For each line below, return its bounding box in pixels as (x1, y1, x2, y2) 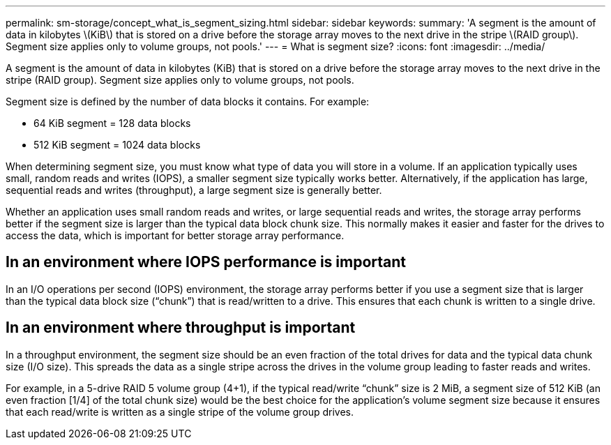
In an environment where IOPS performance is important (6, 253, 407, 271)
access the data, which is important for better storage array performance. (6, 229, 345, 241)
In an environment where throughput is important (6, 319, 356, 337)
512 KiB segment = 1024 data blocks (33, 139, 201, 151)
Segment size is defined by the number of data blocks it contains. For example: (6, 96, 370, 107)
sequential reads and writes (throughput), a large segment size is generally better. (6, 184, 382, 196)
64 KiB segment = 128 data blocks (33, 117, 191, 129)
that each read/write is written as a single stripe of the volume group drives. (6, 405, 354, 418)
